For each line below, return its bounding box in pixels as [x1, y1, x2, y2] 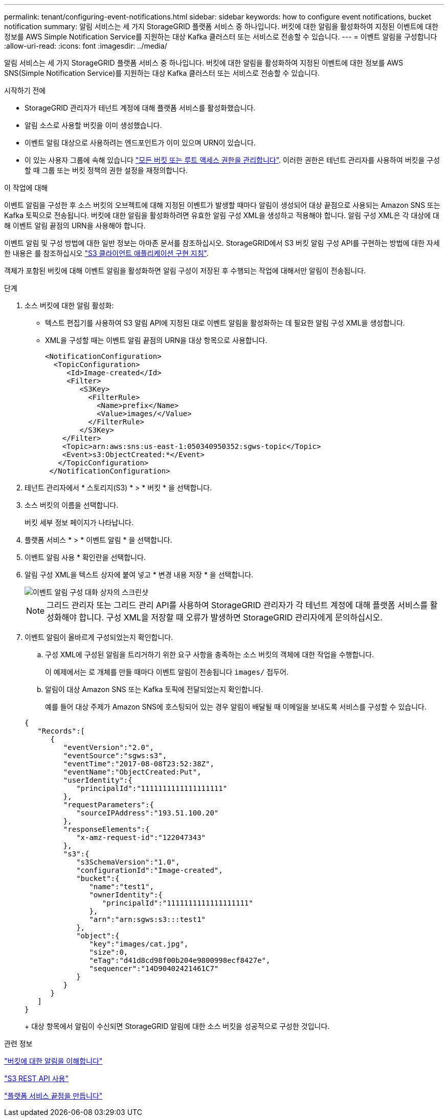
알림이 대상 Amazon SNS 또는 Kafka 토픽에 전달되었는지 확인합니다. [45, 685, 263, 694]
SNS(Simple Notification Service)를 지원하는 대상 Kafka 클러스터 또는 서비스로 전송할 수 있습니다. [4, 69, 320, 77]
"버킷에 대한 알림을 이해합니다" [4, 1057, 103, 1065]
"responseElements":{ [63, 825, 150, 833]
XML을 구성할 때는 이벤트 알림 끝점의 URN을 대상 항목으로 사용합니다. [45, 336, 267, 345]
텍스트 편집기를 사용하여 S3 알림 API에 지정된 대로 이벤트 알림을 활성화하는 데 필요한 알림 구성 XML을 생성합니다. [45, 318, 405, 327]
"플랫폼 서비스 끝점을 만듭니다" [4, 1091, 103, 1100]
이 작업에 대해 [4, 183, 48, 192]
